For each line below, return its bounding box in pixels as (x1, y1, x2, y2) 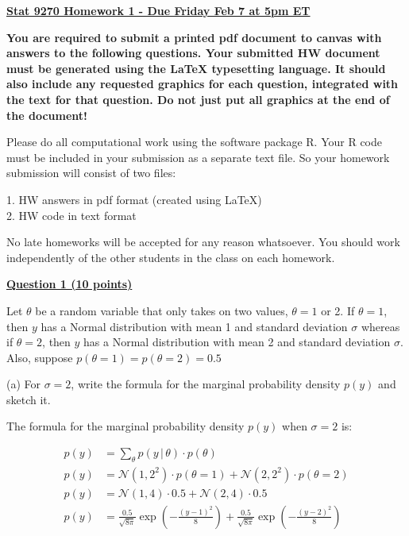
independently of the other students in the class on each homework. (6, 249, 335, 265)
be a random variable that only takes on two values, (35, 302, 288, 318)
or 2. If (321, 302, 355, 318)
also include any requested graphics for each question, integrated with (6, 75, 399, 92)
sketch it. (6, 391, 51, 407)
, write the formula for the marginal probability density (71, 376, 341, 392)
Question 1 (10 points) (6, 276, 133, 292)
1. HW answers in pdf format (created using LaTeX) (6, 191, 262, 207)
